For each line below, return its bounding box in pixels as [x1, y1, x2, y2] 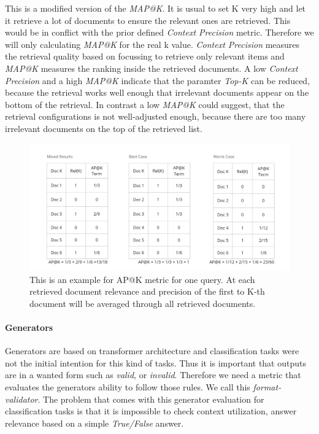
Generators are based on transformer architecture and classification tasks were [5, 344, 299, 357]
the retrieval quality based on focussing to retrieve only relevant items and [5, 50, 285, 63]
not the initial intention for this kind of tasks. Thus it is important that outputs [5, 356, 306, 369]
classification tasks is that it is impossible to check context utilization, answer [5, 405, 297, 417]
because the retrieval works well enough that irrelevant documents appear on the [5, 86, 309, 99]
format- [253, 380, 282, 393]
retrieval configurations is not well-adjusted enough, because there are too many [5, 110, 306, 123]
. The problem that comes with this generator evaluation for [37, 392, 264, 405]
